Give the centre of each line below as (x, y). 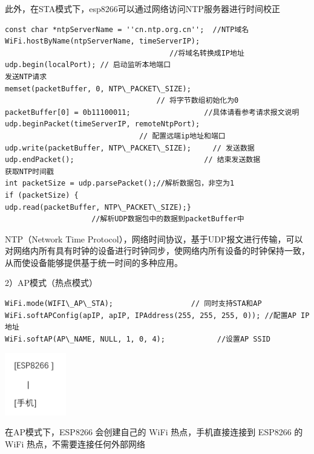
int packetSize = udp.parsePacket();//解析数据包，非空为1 (120, 183)
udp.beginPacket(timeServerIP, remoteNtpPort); (103, 124)
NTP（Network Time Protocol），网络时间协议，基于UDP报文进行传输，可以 (154, 238)
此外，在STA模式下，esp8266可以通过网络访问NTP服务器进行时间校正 (142, 8)
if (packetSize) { (42, 195)
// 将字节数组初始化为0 (198, 101)
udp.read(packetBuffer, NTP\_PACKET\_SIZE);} (98, 207)
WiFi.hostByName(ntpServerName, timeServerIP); (103, 41)
